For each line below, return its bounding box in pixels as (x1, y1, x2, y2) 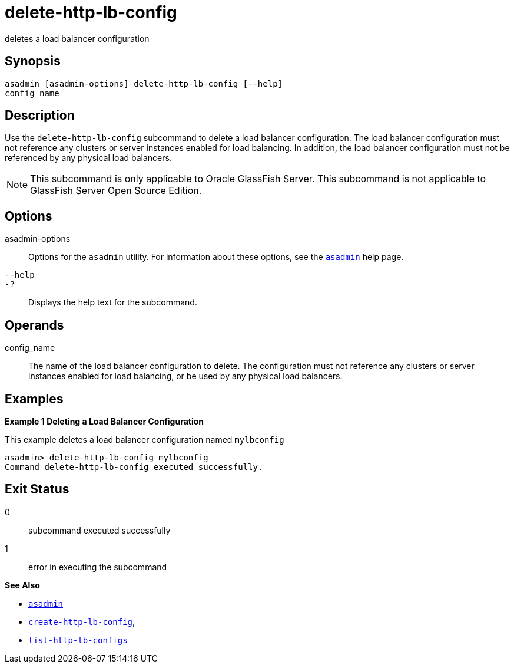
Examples (5, 391, 64, 406)
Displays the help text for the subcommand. (28, 297, 197, 308)
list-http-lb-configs (28, 635, 128, 645)
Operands (5, 317, 64, 333)
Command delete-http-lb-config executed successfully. (5, 462, 263, 472)
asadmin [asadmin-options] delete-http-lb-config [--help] (5, 78, 283, 88)
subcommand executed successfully (28, 525, 171, 535)
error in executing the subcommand (28, 561, 167, 572)
